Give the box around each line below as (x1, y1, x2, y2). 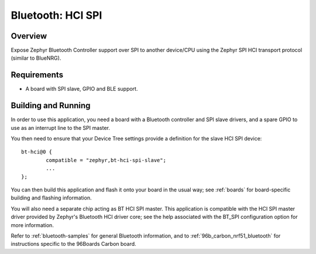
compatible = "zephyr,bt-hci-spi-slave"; (46, 157, 167, 163)
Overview (11, 31, 47, 41)
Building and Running (11, 101, 91, 111)
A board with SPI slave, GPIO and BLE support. (25, 85, 138, 92)
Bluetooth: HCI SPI (11, 9, 102, 22)
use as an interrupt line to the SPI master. (11, 124, 111, 131)
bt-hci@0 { (21, 149, 53, 155)
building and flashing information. (11, 194, 92, 201)
